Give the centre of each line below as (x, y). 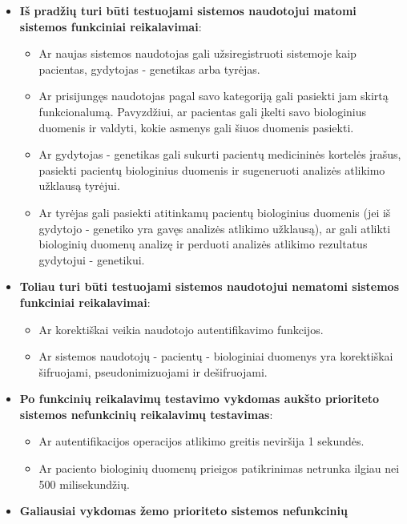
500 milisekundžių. (84, 484)
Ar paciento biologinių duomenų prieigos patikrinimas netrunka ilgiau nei (219, 468)
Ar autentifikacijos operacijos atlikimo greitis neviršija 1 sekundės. (201, 441)
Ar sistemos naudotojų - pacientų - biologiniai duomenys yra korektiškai (216, 356)
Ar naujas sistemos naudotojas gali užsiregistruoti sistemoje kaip (197, 53)
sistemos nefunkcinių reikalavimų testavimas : (146, 414)
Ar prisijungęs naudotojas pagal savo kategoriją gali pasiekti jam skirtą (214, 96)
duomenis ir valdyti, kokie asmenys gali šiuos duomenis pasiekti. (196, 127)
